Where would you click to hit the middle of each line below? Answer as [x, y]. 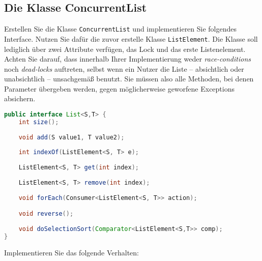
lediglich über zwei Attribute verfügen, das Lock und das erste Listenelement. [125, 49]
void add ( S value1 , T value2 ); [71, 137]
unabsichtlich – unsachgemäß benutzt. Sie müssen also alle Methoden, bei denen [129, 79]
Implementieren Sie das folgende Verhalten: [71, 252]
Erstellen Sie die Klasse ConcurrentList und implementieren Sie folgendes [121, 29]
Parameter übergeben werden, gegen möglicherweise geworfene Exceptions [120, 88]
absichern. [20, 98]
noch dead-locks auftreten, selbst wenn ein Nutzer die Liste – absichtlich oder [124, 68]
